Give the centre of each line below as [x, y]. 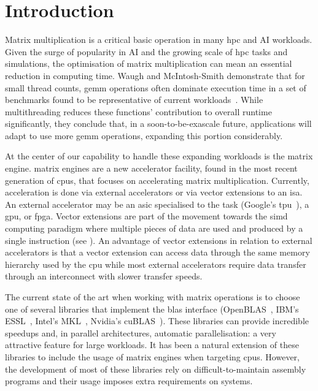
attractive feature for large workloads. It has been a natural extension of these [152, 345]
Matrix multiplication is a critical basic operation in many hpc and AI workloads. [159, 40]
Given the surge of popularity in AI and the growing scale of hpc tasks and [146, 51]
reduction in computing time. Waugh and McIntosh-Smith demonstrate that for [155, 75]
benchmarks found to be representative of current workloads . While [134, 100]
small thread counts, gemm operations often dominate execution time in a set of [156, 87]
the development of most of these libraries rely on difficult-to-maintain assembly [156, 369]
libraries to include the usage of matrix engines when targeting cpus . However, [153, 356]
